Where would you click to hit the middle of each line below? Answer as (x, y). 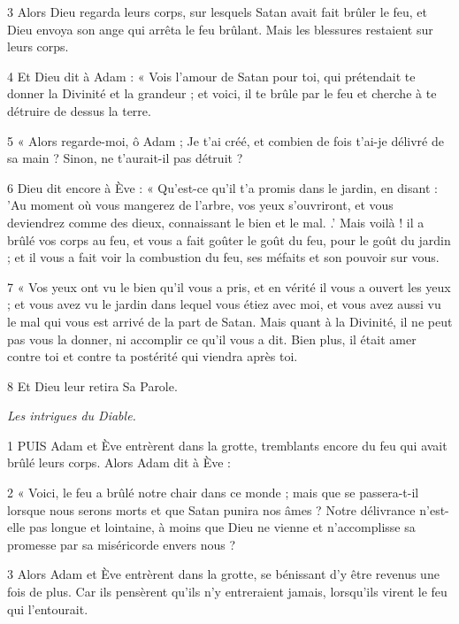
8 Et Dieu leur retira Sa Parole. (92, 385)
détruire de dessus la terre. (79, 110)
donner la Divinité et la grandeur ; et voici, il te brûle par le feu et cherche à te (222, 93)
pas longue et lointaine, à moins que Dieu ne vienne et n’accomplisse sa (222, 527)
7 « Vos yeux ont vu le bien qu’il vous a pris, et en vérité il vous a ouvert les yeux (229, 286)
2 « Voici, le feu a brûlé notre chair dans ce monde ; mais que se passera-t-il (213, 493)
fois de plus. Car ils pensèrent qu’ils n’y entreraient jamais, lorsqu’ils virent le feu (227, 592)
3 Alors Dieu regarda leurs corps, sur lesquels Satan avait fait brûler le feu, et (218, 12)
